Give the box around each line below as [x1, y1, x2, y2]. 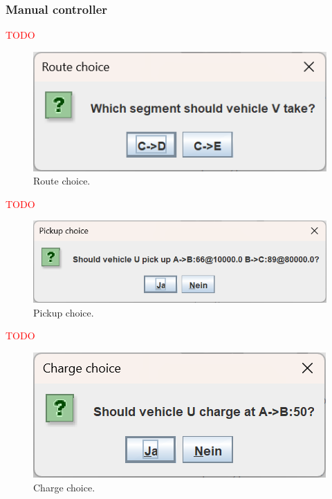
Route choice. [33, 173, 91, 188]
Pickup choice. [33, 305, 94, 319]
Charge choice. [33, 480, 95, 494]
